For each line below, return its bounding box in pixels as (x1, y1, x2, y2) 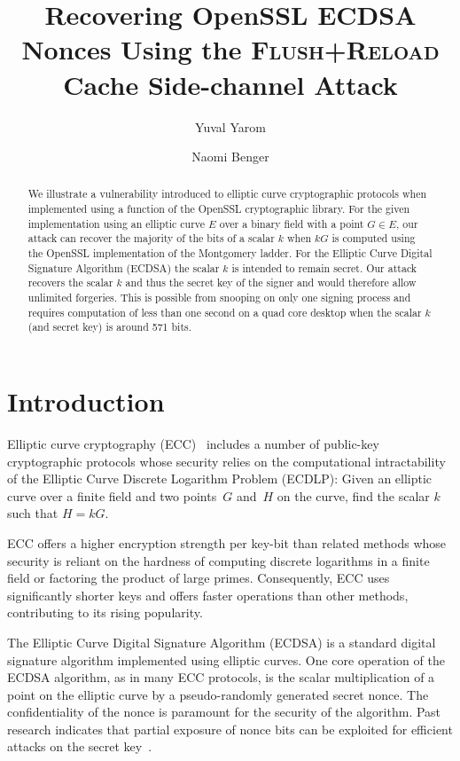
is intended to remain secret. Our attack (231, 260, 417, 275)
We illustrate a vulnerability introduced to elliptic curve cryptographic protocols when (27, 186, 427, 201)
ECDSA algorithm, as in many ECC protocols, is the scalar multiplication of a (7, 668, 435, 686)
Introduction (7, 383, 165, 420)
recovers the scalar (27, 275, 113, 290)
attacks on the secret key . (7, 737, 152, 756)
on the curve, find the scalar (277, 486, 430, 505)
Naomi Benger (191, 147, 269, 166)
